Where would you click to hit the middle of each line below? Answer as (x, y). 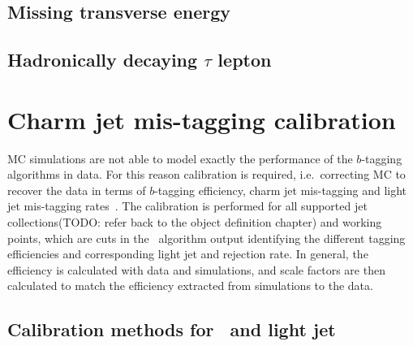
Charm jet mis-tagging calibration (202, 119)
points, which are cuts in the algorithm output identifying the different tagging (206, 238)
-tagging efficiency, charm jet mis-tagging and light (281, 190)
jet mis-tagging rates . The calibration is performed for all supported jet (187, 206)
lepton (245, 60)
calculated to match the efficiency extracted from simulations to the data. (190, 285)
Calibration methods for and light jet (172, 329)
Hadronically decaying (103, 60)
